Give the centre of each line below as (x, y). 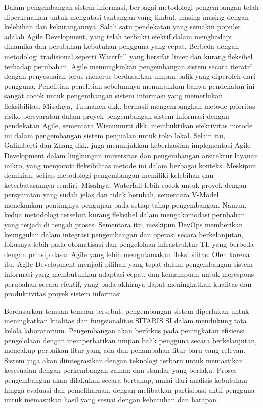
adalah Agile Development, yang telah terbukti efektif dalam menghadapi (118, 36)
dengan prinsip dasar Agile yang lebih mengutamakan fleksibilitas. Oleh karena (127, 254)
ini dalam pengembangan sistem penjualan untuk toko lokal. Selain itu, (115, 135)
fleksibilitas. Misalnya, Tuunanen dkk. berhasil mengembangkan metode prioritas (130, 105)
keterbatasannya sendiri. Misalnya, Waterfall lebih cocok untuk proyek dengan (125, 185)
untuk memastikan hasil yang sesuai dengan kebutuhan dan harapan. (111, 400)
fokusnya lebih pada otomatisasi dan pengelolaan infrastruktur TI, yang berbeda (129, 244)
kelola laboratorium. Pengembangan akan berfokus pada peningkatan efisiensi (125, 330)
